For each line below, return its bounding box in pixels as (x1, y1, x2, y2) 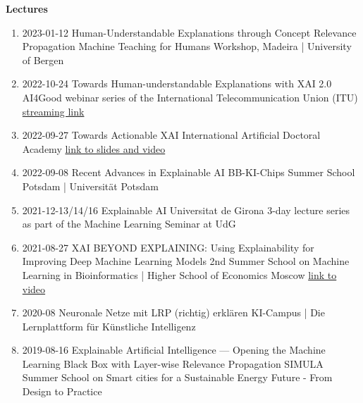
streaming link (22, 104, 85, 118)
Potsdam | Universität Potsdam (22, 178, 159, 193)
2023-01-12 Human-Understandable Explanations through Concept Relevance (22, 25, 357, 39)
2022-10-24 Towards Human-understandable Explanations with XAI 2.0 (22, 76, 332, 91)
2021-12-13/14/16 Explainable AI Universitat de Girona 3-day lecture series (22, 202, 350, 217)
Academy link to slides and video (22, 141, 166, 156)
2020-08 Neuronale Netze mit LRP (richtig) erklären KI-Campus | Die (22, 305, 325, 320)
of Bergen (22, 52, 64, 67)
